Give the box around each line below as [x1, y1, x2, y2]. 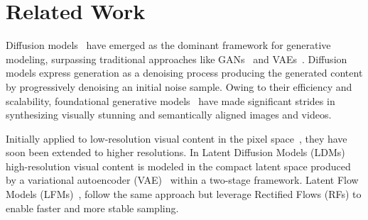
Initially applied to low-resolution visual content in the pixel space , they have [6, 131, 347, 145]
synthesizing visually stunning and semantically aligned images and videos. [6, 107, 332, 122]
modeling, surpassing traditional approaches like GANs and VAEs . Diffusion [6, 51, 347, 66]
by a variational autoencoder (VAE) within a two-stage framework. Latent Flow [6, 172, 359, 187]
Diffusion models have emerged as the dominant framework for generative [6, 38, 331, 53]
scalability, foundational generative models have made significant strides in [6, 93, 335, 108]
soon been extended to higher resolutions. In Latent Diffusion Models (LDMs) [6, 145, 345, 160]
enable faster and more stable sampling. [6, 200, 179, 215]
